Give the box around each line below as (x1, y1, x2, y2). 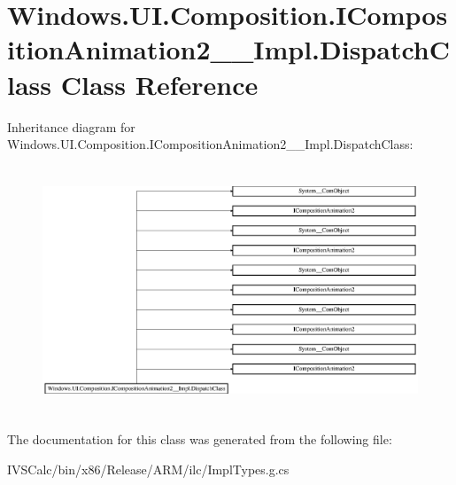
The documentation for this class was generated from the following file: (7, 430, 392, 449)
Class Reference (60, 66, 259, 102)
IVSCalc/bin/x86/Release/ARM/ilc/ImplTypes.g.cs (7, 460, 290, 479)
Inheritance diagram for (7, 117, 135, 136)
